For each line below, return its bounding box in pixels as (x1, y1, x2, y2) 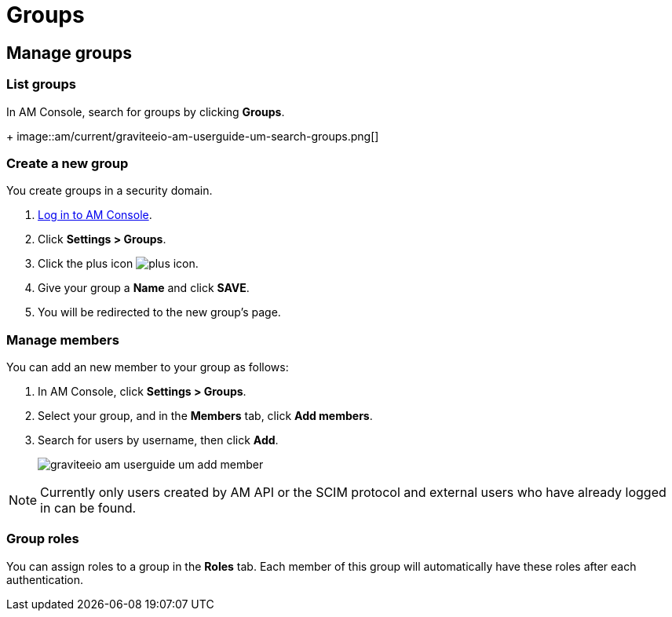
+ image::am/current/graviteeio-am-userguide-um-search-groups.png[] (6, 129, 379, 143)
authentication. (6, 572, 84, 586)
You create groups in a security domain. (6, 184, 213, 198)
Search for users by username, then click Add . (38, 433, 279, 447)
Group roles (6, 531, 79, 547)
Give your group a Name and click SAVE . (38, 281, 250, 295)
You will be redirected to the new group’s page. (38, 305, 281, 319)
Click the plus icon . (38, 257, 199, 271)
